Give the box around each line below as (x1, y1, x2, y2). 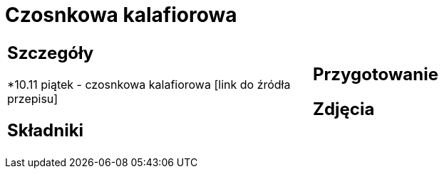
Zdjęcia (313, 98, 375, 119)
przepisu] (7, 91, 58, 106)
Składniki (7, 119, 84, 141)
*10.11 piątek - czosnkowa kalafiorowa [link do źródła (7, 77, 291, 92)
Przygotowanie (313, 63, 438, 85)
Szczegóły (7, 42, 94, 63)
